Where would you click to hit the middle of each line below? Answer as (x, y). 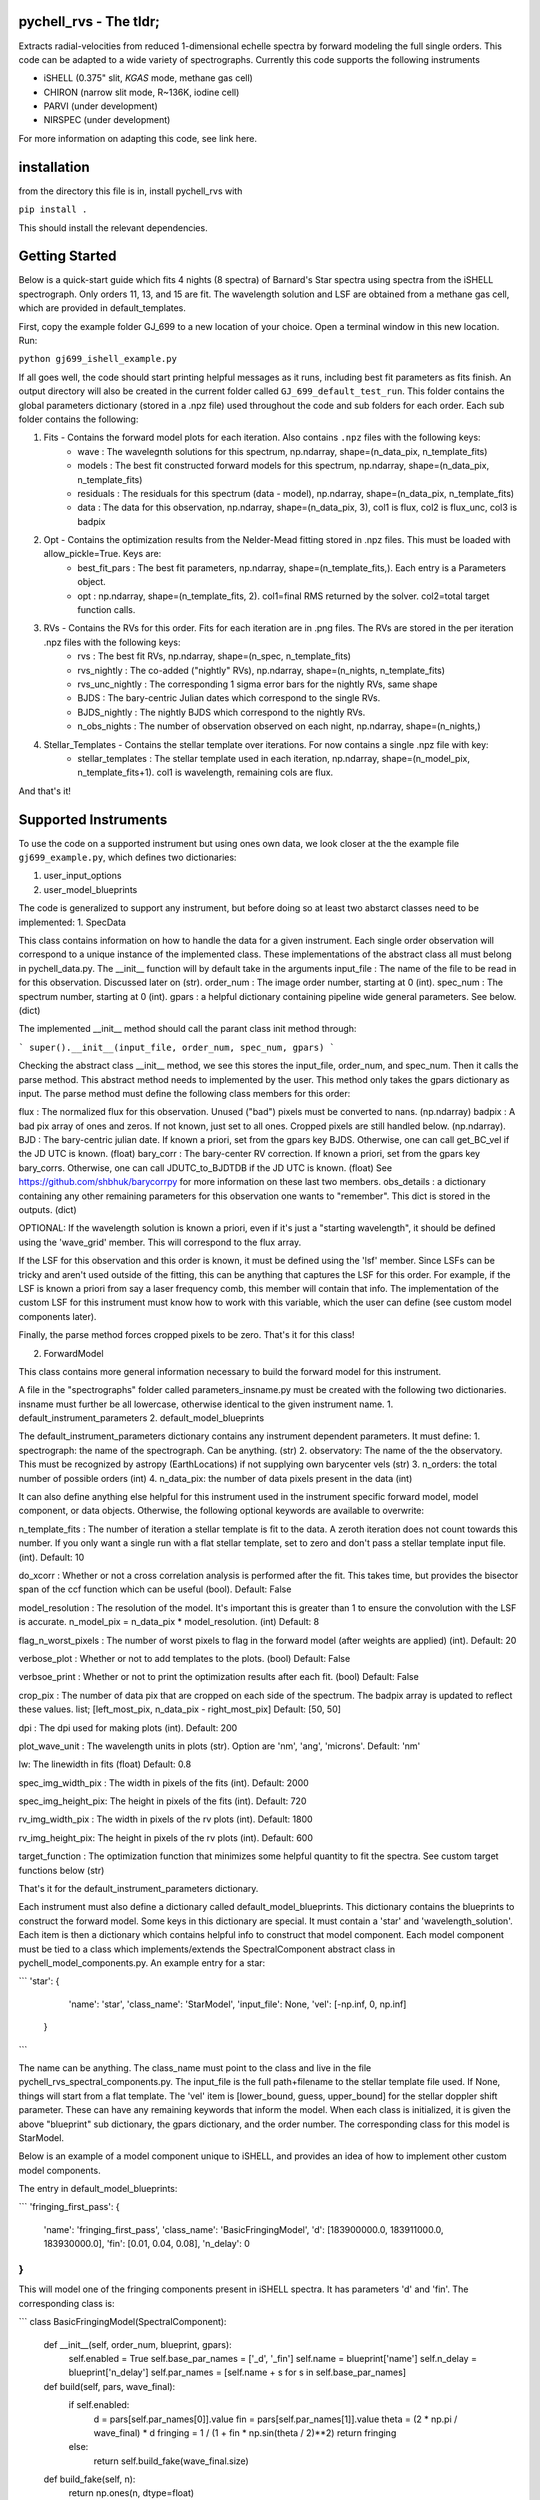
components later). (57, 1316)
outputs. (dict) (47, 1210)
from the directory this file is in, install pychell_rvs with (130, 191)
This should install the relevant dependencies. (113, 227)
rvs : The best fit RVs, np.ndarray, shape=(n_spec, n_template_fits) (214, 656)
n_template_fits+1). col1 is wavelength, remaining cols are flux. (205, 772)
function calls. (106, 610)
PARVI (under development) (101, 106)
